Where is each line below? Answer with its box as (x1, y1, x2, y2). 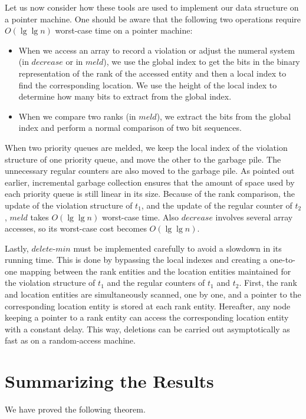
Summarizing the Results (5, 369, 214, 393)
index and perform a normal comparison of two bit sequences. (18, 121, 242, 134)
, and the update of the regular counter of (141, 199, 292, 211)
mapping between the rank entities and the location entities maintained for (19, 265, 291, 277)
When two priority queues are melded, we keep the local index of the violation (5, 141, 288, 153)
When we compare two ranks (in (18, 110, 136, 122)
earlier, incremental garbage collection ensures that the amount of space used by (5, 176, 295, 188)
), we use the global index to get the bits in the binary (103, 55, 300, 68)
